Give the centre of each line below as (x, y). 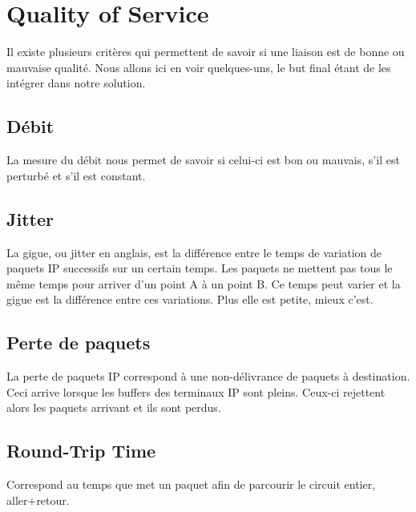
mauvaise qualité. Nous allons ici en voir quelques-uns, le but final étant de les (199, 67)
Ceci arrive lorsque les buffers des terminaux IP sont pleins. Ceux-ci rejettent (196, 391)
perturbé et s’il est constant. (76, 175)
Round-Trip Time (81, 451)
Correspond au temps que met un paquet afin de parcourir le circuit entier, (191, 484)
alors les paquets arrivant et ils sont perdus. (114, 407)
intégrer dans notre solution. (76, 83)
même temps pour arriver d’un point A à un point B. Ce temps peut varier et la (204, 283)
